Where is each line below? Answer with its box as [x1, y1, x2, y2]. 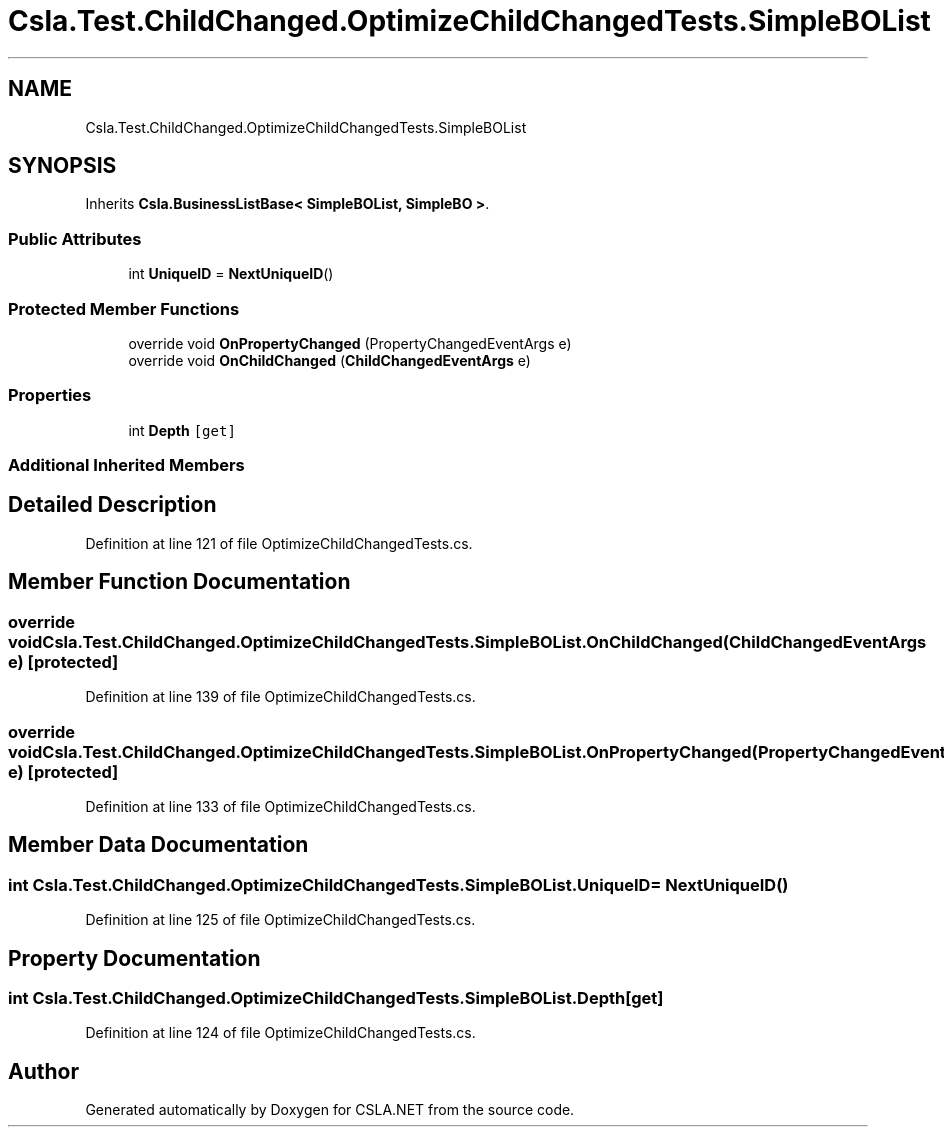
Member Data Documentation [8, 832, 309, 858]
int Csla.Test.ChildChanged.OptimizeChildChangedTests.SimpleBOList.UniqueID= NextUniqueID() [8, 874, 789, 895]
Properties [8, 385, 92, 406]
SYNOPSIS [8, 153, 117, 179]
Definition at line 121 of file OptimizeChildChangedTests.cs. [85, 534, 473, 552]
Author [8, 1058, 79, 1084]
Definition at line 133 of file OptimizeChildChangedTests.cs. [85, 797, 476, 815]
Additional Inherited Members [8, 455, 245, 476]
